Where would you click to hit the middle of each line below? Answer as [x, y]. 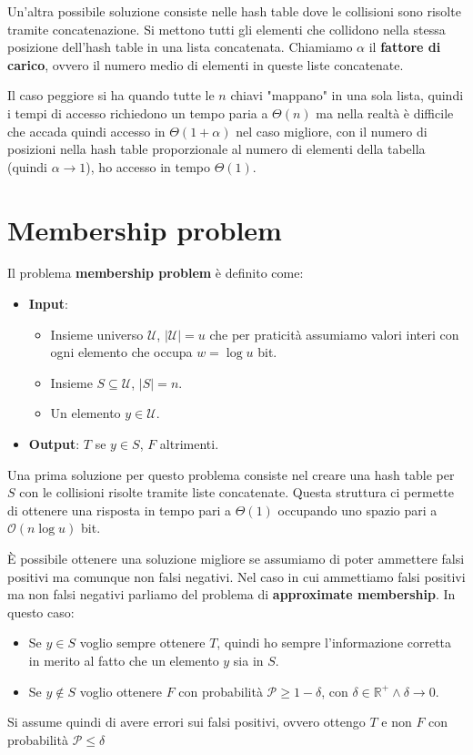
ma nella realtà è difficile [385, 112]
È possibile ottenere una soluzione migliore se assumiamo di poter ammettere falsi [236, 558]
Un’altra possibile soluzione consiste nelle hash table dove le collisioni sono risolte [234, 11]
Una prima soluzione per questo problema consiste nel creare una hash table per [231, 474]
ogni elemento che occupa [121, 352]
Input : [48, 304]
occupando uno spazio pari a [357, 510]
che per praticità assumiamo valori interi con [334, 334]
